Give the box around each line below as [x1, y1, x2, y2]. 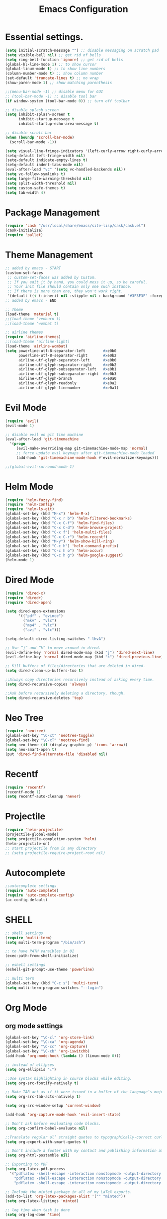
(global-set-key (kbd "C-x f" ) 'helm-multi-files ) [5, 529, 112, 535]
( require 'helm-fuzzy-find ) [5, 497, 64, 503]
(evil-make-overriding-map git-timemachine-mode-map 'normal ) [16, 446, 148, 451]
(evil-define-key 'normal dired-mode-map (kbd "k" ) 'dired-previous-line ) [5, 655, 164, 660]
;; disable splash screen [5, 107, 59, 112]
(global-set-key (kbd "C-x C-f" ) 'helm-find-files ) [5, 521, 114, 525]
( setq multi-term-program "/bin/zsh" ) [5, 940, 85, 945]
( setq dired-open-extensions [5, 609, 66, 614]
